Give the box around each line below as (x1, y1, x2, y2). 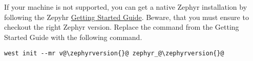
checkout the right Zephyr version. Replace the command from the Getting (4, 22, 239, 32)
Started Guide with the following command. (4, 31, 142, 42)
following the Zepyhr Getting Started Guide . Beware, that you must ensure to (4, 11, 249, 22)
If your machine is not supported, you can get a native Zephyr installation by (4, 2, 247, 12)
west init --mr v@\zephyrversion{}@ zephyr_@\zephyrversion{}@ (4, 50, 224, 57)
